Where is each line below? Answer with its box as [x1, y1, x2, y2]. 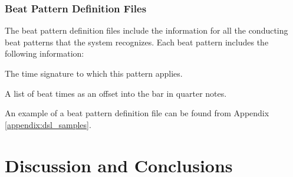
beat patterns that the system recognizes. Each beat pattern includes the [5, 35, 269, 48]
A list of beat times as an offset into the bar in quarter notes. [5, 87, 227, 99]
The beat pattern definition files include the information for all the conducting [5, 24, 288, 37]
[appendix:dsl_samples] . [5, 118, 91, 130]
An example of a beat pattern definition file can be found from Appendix [5, 107, 269, 119]
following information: [5, 47, 84, 60]
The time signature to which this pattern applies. [5, 67, 183, 79]
